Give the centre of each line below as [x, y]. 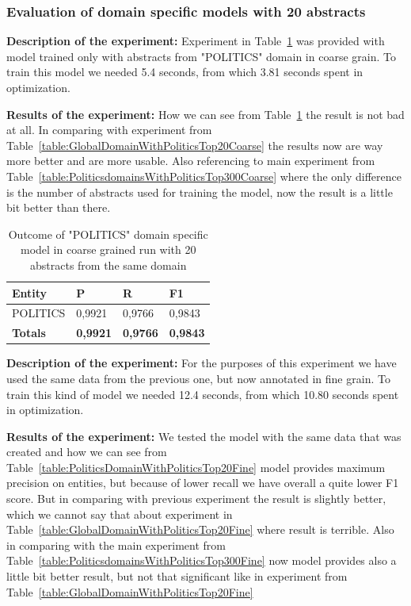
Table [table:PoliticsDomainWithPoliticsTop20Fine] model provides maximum [196, 467]
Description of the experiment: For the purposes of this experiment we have [202, 363]
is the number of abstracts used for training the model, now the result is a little [200, 192]
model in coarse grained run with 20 [108, 249]
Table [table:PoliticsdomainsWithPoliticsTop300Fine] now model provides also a [202, 560]
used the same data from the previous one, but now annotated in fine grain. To [198, 378]
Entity [30, 292]
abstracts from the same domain [108, 265]
